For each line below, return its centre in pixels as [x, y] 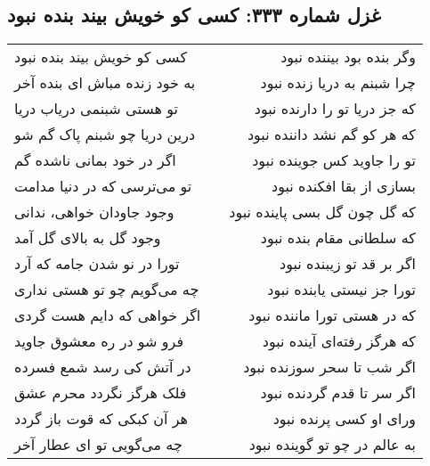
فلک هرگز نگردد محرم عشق [101, 393]
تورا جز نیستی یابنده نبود [341, 290]
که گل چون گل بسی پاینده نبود [322, 212]
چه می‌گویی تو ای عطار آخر [98, 445]
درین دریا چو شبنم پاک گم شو [105, 135]
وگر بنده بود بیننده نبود [348, 57]
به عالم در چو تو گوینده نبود [332, 445]
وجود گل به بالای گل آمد [88, 238]
